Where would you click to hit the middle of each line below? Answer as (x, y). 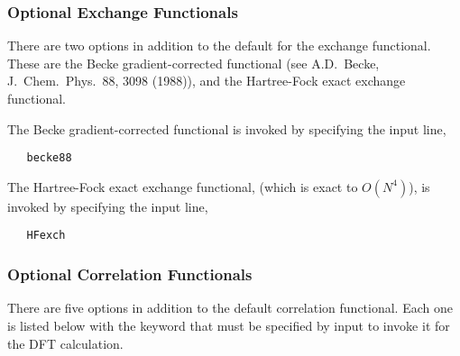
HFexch (46, 236)
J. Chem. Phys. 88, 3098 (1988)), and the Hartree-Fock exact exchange (207, 81)
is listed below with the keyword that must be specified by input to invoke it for (229, 325)
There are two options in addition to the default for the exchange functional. (219, 46)
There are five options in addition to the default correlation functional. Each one (230, 308)
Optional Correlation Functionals (130, 274)
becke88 (49, 158)
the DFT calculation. (65, 343)
